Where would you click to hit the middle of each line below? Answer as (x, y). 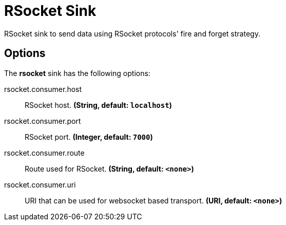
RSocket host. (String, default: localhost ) (98, 105)
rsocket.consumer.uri (40, 184)
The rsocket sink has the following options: (77, 73)
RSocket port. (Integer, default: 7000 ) (89, 137)
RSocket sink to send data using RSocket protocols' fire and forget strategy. (132, 33)
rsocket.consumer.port (43, 121)
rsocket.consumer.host (43, 89)
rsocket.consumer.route (44, 153)
